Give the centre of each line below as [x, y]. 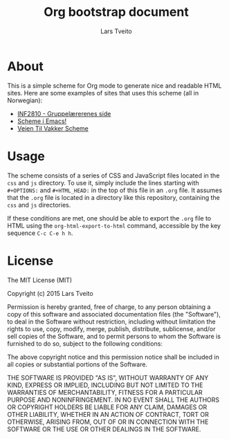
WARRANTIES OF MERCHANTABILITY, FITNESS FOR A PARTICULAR [105, 392]
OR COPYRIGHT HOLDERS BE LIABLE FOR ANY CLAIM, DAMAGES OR [107, 407]
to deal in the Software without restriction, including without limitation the [111, 321]
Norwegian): [25, 100]
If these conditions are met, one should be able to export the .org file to [109, 218]
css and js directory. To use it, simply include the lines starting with [103, 183]
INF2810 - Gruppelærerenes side [64, 113]
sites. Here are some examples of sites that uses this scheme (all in [103, 93]
